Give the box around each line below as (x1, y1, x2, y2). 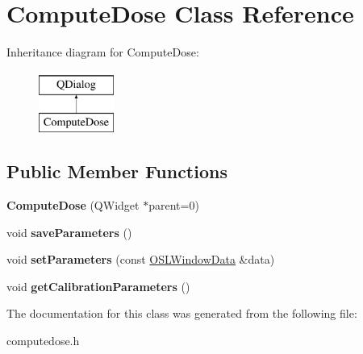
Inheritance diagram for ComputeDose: (6, 44, 199, 60)
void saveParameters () (6, 223, 132, 240)
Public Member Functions (6, 159, 227, 184)
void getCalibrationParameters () (6, 277, 190, 294)
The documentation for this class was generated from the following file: (6, 305, 357, 322)
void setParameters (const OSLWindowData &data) (6, 251, 275, 268)
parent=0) (148, 197, 199, 214)
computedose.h (6, 332, 80, 349)
